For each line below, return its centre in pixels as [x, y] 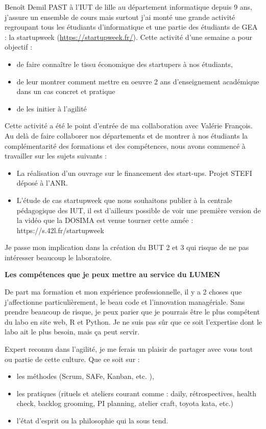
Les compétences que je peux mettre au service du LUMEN [113, 274]
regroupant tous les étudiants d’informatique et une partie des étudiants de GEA [131, 27]
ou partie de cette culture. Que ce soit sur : [72, 359]
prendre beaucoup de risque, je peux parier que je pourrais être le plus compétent [132, 312]
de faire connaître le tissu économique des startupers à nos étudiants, [125, 64]
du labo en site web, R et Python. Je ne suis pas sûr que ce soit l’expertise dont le [133, 321]
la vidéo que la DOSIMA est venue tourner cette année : [105, 220]
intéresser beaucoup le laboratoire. [58, 257]
